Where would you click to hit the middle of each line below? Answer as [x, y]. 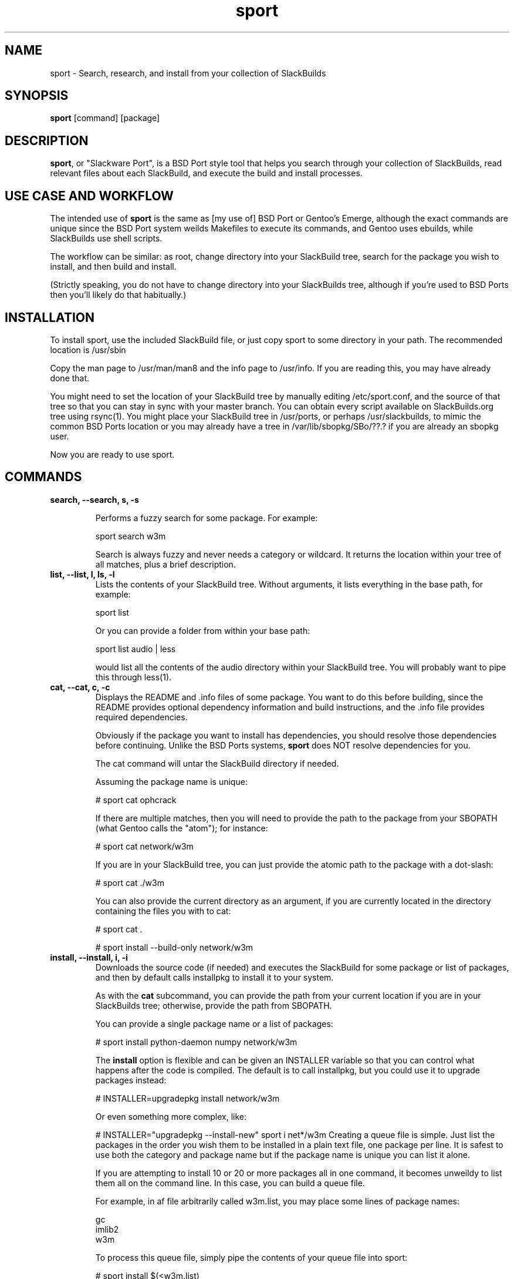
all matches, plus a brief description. [165, 564]
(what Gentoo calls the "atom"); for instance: [182, 828]
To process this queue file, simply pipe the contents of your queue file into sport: [251, 1257]
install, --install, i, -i [89, 957]
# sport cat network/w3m [144, 846]
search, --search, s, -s [94, 499]
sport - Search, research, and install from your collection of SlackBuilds [188, 73]
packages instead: [131, 1080]
